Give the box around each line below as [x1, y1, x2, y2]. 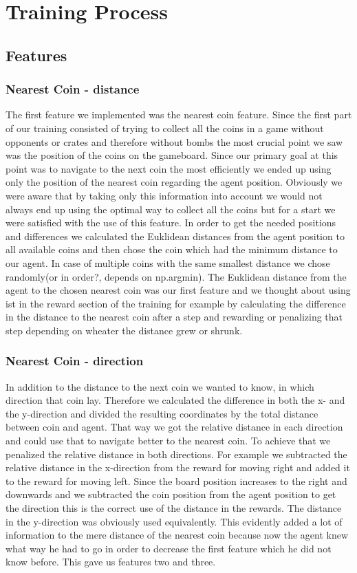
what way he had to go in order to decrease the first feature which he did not [6, 541, 332, 555]
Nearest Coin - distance [6, 80, 140, 98]
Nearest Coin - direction [6, 352, 144, 369]
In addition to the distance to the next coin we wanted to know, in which [6, 379, 314, 393]
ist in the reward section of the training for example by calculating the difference [6, 296, 346, 310]
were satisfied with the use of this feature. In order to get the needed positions [6, 215, 336, 230]
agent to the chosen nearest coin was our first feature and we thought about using [6, 283, 351, 297]
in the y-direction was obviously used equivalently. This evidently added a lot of [6, 514, 343, 528]
